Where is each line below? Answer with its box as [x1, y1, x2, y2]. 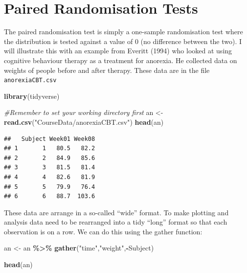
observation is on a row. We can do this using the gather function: [4, 226, 202, 236]
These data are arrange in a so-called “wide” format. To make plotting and [4, 207, 229, 217]
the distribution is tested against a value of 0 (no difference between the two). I [4, 36, 242, 46]
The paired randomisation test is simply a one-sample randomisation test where [4, 26, 243, 37]
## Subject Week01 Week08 [4, 135, 95, 142]
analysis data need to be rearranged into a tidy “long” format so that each [4, 217, 227, 227]
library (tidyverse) [4, 91, 60, 101]
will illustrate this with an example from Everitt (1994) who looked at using [4, 45, 232, 56]
